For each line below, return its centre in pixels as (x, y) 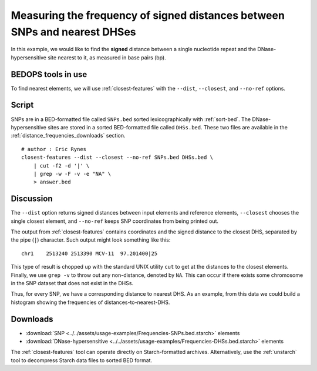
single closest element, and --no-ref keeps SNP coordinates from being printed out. (114, 221)
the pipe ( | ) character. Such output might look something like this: (91, 240)
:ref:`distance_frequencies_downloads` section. (68, 136)
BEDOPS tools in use (49, 74)
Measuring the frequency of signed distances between (148, 15)
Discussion (32, 199)
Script (22, 105)
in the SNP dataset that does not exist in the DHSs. (72, 283)
